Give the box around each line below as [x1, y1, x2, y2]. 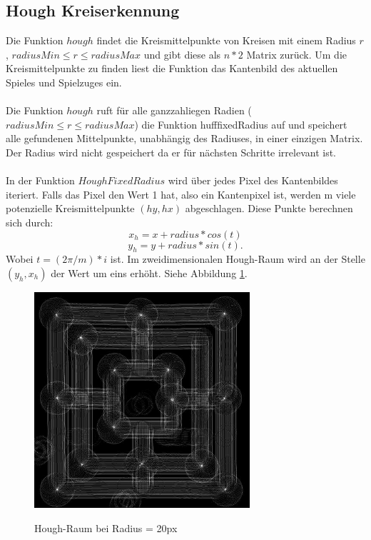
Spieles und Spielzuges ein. [6, 74, 122, 89]
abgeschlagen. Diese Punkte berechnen [185, 201, 353, 216]
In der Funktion [6, 173, 75, 188]
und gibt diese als [143, 46, 221, 61]
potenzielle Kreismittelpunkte [6, 201, 135, 216]
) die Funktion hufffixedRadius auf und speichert [134, 116, 347, 131]
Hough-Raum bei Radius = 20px [34, 520, 178, 535]
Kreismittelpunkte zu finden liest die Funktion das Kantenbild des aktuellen [6, 61, 338, 76]
